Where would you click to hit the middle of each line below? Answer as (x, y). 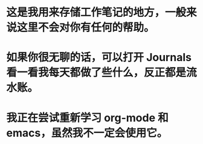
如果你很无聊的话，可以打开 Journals (99, 57)
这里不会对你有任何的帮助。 (86, 28)
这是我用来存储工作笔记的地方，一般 (96, 12)
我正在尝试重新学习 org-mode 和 (87, 118)
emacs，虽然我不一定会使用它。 (87, 133)
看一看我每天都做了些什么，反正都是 (96, 73)
